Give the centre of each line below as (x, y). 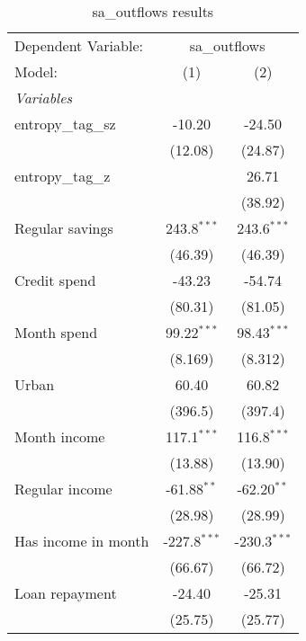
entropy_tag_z (63, 176)
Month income (60, 436)
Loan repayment (66, 593)
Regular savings (64, 228)
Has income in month (82, 541)
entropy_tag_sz (65, 124)
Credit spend (55, 280)
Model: (36, 71)
